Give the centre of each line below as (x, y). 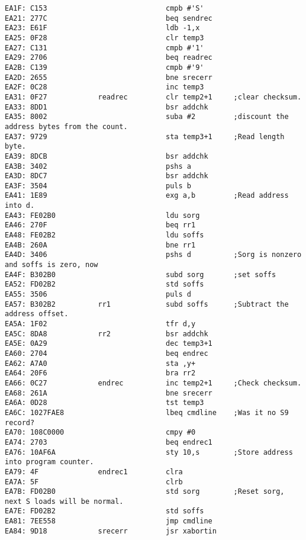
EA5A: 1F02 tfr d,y (100, 324)
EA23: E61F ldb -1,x (102, 28)
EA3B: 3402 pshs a (98, 166)
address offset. (37, 314)
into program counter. (49, 462)
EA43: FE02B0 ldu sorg (102, 215)
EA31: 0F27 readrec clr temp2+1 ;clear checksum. (153, 97)
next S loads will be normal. (64, 501)
